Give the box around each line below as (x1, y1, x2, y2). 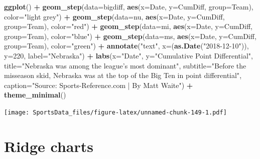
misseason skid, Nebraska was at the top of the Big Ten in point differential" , (4, 70, 242, 80)
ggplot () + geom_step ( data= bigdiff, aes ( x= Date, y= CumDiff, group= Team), (4, 1, 253, 11)
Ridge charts (4, 135, 94, 156)
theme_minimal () (4, 89, 66, 100)
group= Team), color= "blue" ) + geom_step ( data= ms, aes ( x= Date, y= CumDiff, (4, 30, 256, 41)
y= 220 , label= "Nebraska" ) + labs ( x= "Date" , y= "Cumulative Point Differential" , (4, 50, 253, 60)
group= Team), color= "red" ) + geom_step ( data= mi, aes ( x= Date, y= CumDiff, (4, 21, 252, 31)
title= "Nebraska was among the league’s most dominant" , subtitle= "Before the (4, 60, 246, 70)
